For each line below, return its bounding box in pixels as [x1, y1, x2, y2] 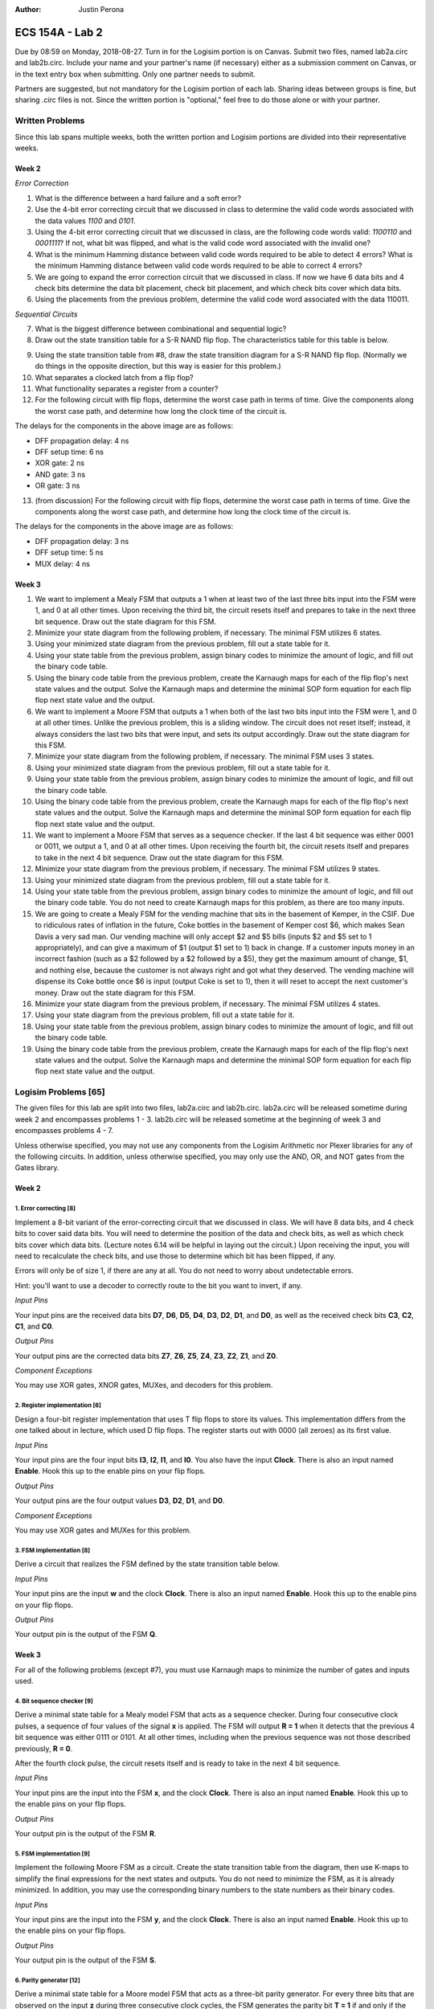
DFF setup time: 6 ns [35, 447, 104, 456]
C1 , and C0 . [14, 1321, 54, 1331]
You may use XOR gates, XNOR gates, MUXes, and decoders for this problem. [14, 1381, 273, 1390]
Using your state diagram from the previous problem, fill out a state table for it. [35, 1010, 295, 1020]
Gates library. [14, 1163, 59, 1172]
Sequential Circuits [14, 309, 78, 319]
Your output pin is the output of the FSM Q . [14, 1630, 158, 1639]
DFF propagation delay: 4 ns [35, 436, 129, 445]
